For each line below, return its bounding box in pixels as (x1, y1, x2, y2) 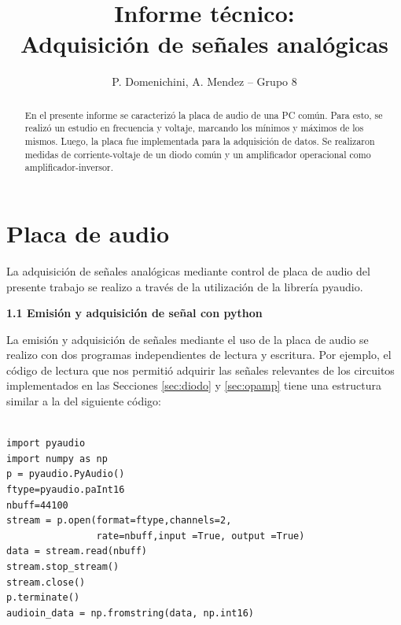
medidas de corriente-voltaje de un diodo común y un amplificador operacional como (24, 147, 371, 161)
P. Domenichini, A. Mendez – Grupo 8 (112, 73, 297, 90)
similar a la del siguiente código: (6, 393, 161, 409)
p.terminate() (6, 592, 80, 604)
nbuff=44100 (6, 499, 68, 511)
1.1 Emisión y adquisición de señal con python (6, 305, 263, 321)
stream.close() (6, 576, 86, 588)
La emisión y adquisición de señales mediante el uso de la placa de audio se (6, 331, 369, 347)
